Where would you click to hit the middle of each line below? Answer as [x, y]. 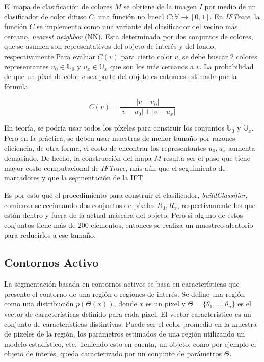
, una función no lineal [129, 16]
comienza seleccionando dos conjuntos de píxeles [80, 205]
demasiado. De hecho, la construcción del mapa [78, 158]
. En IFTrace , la [235, 16]
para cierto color [147, 56]
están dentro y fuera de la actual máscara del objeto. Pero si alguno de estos [124, 215]
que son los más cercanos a [152, 66]
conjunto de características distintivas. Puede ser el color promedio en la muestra [130, 324]
